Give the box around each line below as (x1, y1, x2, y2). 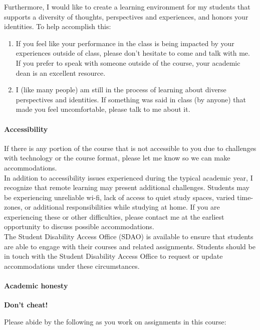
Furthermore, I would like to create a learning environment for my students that (4, 2, 250, 12)
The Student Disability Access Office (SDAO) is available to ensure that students (4, 231, 253, 242)
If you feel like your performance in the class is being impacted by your (16, 38, 234, 48)
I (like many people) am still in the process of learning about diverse (16, 84, 226, 95)
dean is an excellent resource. (16, 67, 106, 78)
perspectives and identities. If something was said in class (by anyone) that (16, 94, 246, 104)
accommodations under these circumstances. (4, 260, 140, 271)
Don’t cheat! (4, 299, 48, 310)
